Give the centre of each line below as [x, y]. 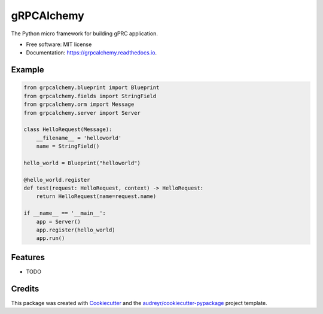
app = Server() [58, 222]
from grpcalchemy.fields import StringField [90, 96]
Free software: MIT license [59, 44]
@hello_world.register [57, 180]
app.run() [51, 238]
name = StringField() [68, 146]
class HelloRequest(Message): [68, 129]
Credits [25, 289]
